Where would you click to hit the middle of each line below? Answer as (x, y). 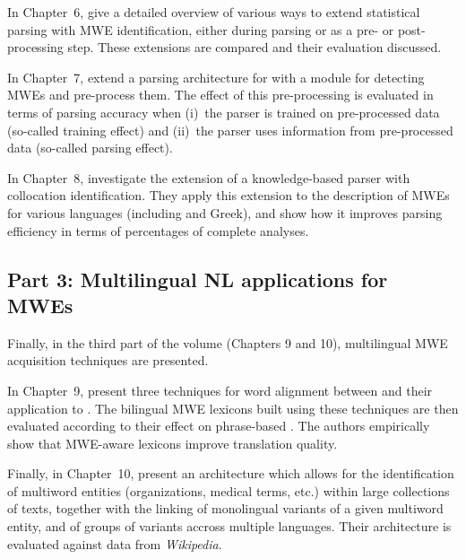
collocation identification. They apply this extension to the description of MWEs (229, 195)
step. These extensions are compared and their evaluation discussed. (255, 47)
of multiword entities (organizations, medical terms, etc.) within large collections (229, 490)
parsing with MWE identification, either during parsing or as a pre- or (201, 29)
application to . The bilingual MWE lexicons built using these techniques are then (233, 408)
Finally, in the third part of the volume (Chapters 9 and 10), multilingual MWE (228, 342)
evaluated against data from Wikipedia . (115, 543)
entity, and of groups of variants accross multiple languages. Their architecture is (229, 526)
